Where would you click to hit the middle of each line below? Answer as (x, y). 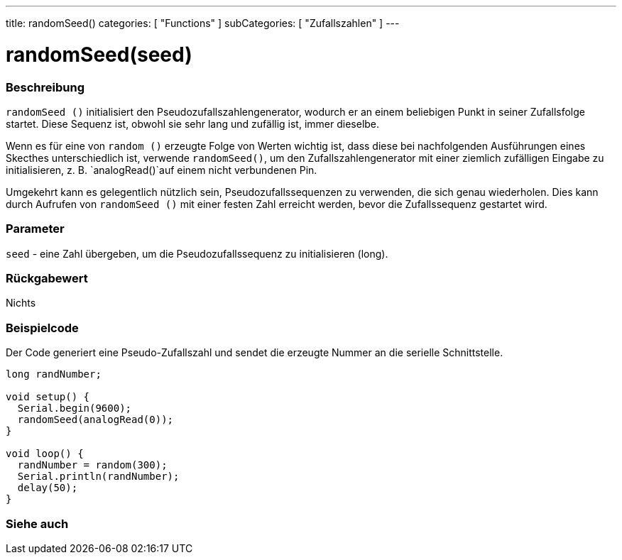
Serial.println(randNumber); (98, 477)
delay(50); (48, 488)
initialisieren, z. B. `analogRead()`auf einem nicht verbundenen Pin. (162, 170)
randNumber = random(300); (92, 465)
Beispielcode (42, 328)
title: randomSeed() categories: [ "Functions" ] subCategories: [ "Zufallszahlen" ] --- (203, 23)
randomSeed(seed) (99, 54)
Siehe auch (37, 523)
